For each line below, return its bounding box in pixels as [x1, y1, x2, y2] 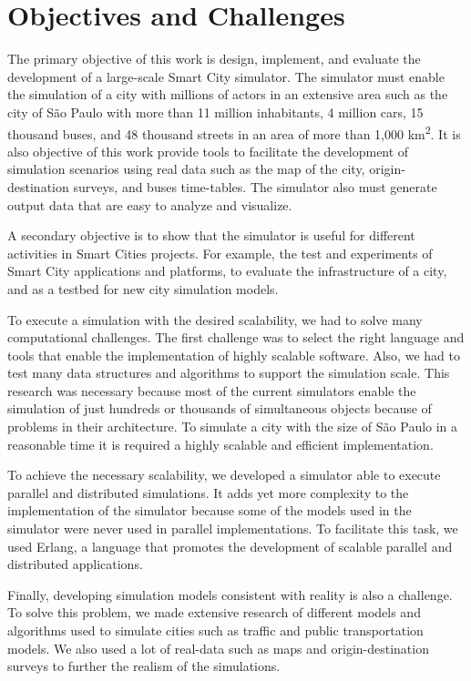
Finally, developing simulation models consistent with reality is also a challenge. [7, 584, 453, 604]
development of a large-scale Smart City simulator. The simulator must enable [7, 66, 445, 86]
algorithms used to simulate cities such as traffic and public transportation [7, 621, 424, 639]
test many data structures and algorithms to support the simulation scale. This [7, 363, 450, 382]
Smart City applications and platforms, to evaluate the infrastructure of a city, [7, 261, 447, 280]
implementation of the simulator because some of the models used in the [7, 501, 412, 520]
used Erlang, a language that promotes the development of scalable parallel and [7, 536, 453, 555]
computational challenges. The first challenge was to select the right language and [7, 328, 465, 347]
